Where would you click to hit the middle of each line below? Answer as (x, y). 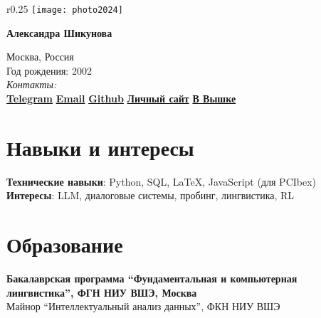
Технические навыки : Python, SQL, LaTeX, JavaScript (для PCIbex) (162, 181)
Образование (65, 244)
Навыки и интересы (100, 147)
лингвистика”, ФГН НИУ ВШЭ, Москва (102, 292)
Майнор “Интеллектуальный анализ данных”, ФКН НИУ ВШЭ (143, 306)
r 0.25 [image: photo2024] (65, 9)
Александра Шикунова (59, 32)
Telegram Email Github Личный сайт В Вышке (121, 99)
